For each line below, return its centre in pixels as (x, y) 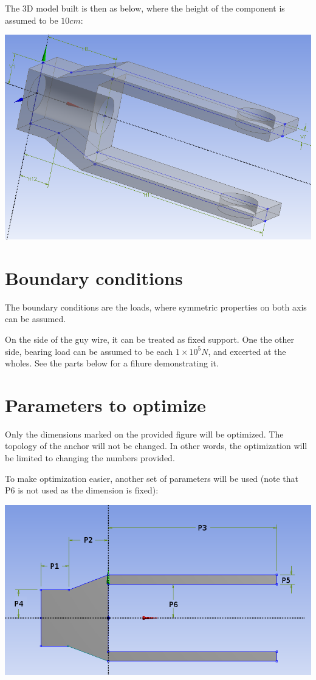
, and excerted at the (247, 351)
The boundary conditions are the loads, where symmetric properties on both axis (156, 307)
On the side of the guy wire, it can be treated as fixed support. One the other (149, 339)
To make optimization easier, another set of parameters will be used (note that (152, 478)
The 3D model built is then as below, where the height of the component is (145, 8)
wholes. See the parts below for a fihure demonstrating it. (112, 363)
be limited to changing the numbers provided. (90, 458)
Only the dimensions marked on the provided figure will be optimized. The (144, 434)
